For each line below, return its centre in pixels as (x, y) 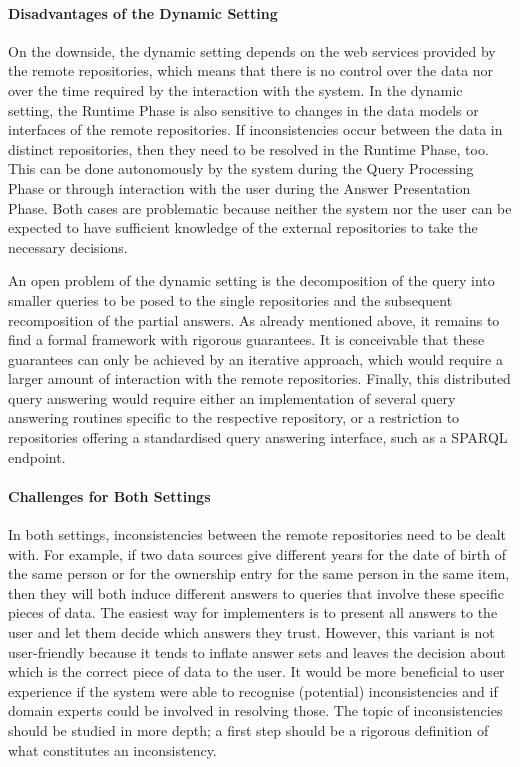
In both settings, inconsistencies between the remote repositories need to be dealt (257, 534)
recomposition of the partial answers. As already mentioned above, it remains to (254, 319)
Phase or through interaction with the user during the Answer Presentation (239, 187)
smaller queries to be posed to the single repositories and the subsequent (230, 299)
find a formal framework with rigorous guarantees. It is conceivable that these (246, 339)
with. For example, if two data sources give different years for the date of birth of (257, 553)
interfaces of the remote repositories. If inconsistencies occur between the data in (255, 129)
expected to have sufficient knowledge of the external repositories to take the (243, 227)
